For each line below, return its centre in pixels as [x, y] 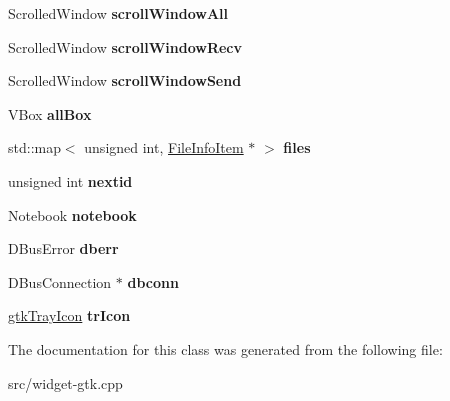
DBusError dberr [63, 248]
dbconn [153, 281]
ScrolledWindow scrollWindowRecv [125, 46]
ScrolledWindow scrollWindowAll [118, 13]
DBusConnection [60, 281]
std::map [34, 147]
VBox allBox [50, 113]
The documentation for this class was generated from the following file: [225, 348]
